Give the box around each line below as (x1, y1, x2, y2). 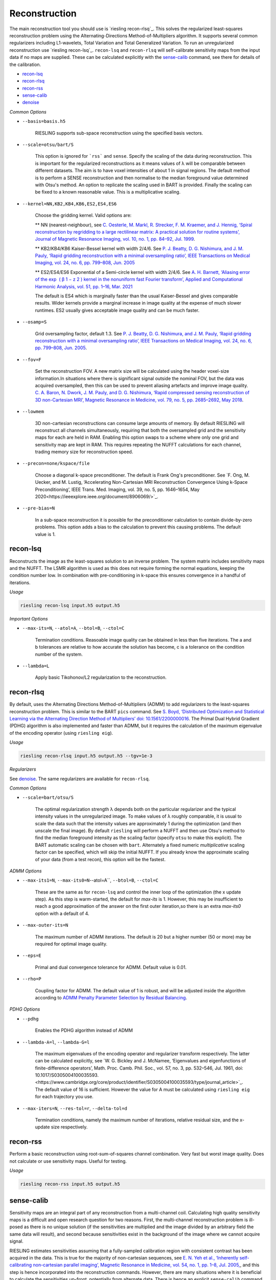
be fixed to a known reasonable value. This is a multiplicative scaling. (35, 189, 181, 195)
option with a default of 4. (35, 910, 89, 916)
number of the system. (35, 651, 83, 657)
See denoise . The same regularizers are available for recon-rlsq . (9, 776, 150, 782)
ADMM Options (9, 868, 42, 874)
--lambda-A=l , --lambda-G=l (22, 1039, 90, 1045)
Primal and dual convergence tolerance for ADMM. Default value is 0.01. (35, 964, 187, 970)
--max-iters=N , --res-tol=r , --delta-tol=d (22, 1105, 127, 1111)
